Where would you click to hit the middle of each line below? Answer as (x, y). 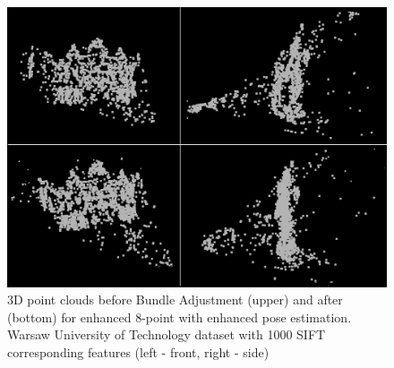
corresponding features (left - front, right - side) (138, 351)
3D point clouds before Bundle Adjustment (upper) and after (175, 300)
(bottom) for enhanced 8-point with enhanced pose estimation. (180, 317)
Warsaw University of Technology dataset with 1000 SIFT (167, 334)
